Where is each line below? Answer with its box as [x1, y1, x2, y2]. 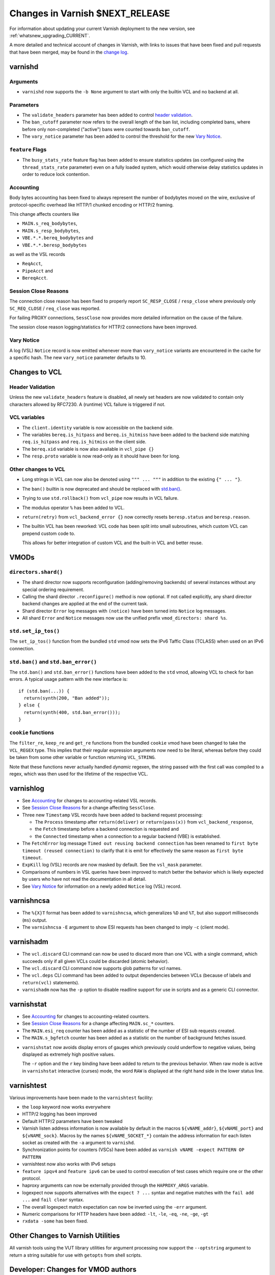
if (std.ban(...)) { [18, 688, 70, 694]
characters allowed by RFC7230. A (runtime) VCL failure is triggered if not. [9, 401, 166, 407]
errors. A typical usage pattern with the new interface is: [9, 676, 128, 682]
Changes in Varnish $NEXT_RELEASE [9, 8, 170, 19]
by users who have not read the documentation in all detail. [22, 876, 147, 882]
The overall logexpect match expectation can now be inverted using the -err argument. [22, 1204, 207, 1210]
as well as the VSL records [9, 251, 66, 257]
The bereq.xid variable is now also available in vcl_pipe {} [22, 446, 154, 452]
